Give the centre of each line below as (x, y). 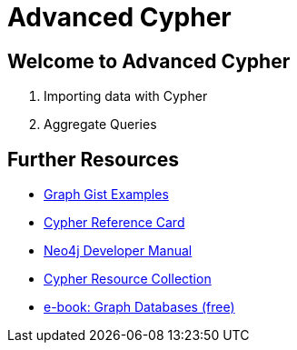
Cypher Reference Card (114, 223)
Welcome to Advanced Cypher (149, 61)
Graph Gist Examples (106, 195)
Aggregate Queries (100, 125)
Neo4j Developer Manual (118, 251)
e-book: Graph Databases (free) (139, 307)
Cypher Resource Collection (128, 279)
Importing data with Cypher (126, 96)
